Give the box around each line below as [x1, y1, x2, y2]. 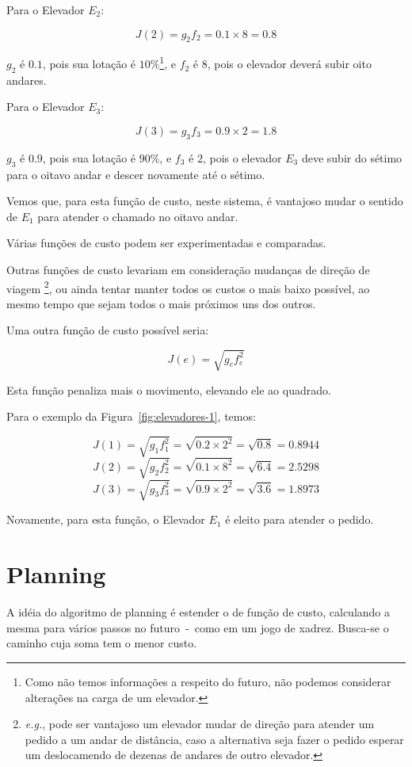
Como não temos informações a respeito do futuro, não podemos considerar [25, 673, 391, 689]
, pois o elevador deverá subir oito [207, 55, 372, 72]
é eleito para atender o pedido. [225, 511, 374, 528]
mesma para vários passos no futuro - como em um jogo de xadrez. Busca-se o [6, 619, 389, 635]
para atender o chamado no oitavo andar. [37, 208, 238, 224]
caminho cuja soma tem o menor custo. [6, 635, 197, 651]
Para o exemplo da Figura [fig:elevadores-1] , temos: [6, 408, 256, 425]
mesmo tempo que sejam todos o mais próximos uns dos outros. [6, 295, 316, 311]
